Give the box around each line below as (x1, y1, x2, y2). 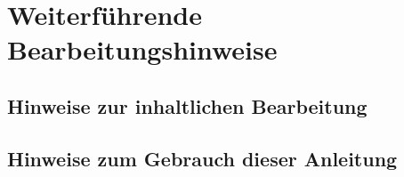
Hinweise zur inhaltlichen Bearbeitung (7, 92, 368, 119)
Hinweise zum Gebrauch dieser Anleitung (7, 144, 398, 172)
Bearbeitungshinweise (7, 31, 278, 68)
